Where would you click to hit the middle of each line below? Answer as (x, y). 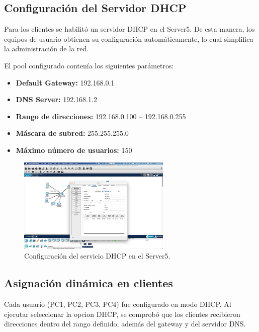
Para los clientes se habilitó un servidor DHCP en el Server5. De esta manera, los (129, 29)
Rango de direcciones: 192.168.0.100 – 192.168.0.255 (101, 116)
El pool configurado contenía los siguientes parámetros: (89, 65)
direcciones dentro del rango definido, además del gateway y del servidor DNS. (125, 324)
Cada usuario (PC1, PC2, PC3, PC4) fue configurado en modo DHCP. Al (118, 304)
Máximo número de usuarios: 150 (74, 150)
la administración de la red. (47, 49)
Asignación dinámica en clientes (89, 283)
